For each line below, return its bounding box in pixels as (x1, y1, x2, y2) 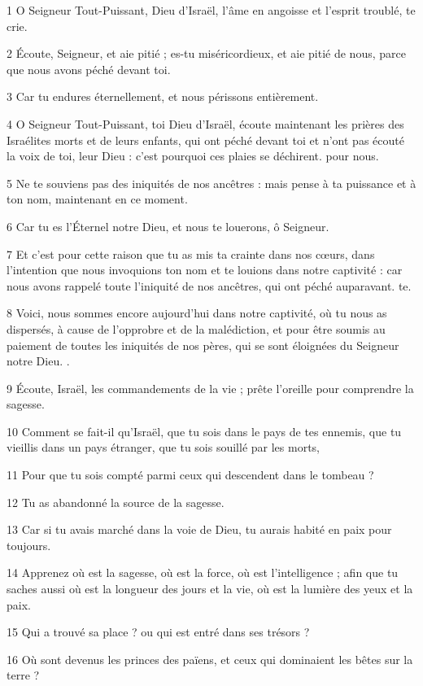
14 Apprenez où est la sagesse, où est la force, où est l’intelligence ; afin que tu (7, 564, 399, 581)
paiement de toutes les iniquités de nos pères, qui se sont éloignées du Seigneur (7, 336, 399, 353)
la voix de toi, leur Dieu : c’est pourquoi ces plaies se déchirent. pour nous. (7, 147, 379, 164)
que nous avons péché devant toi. (7, 60, 171, 77)
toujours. (7, 536, 51, 553)
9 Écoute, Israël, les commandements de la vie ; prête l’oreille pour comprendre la (7, 379, 414, 396)
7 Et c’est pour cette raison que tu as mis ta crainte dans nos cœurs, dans (7, 245, 375, 262)
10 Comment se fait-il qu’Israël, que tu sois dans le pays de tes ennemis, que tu (7, 422, 402, 439)
